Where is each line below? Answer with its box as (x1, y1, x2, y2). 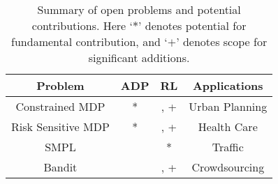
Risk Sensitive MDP (11, 118, 110, 135)
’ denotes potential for (138, 17, 247, 33)
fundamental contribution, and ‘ (11, 33, 168, 49)
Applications (192, 77, 263, 93)
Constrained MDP (15, 98, 105, 114)
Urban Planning (189, 98, 268, 114)
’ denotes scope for (176, 33, 268, 49)
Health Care (198, 118, 258, 135)
